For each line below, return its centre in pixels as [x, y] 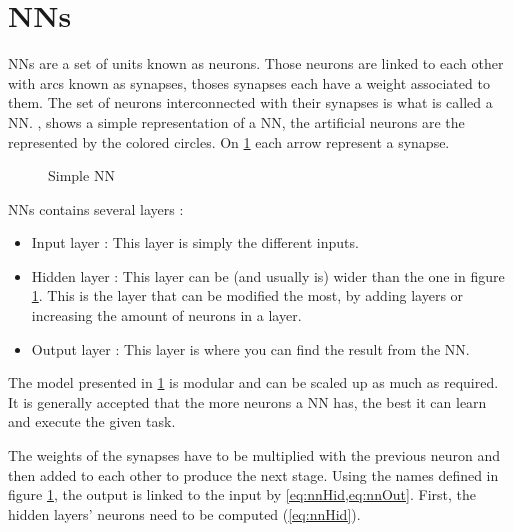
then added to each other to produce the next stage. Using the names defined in [253, 474]
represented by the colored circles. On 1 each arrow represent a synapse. [229, 141]
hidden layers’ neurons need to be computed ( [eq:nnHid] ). [184, 513]
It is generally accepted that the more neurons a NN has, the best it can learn [247, 401]
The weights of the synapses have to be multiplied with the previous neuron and [254, 455]
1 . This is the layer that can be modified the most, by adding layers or [247, 295]
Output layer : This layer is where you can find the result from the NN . [250, 348]
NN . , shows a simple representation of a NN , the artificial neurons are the [236, 121]
